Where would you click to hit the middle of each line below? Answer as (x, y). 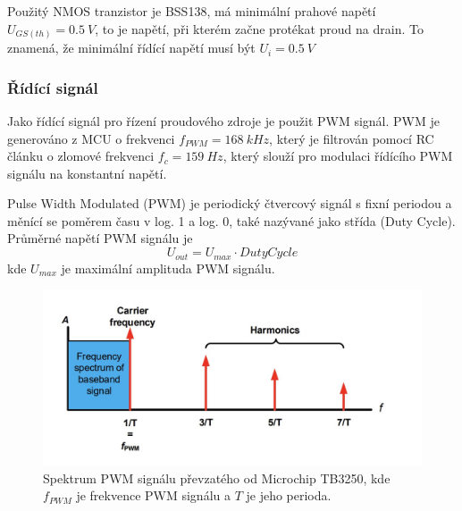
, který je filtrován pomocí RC (352, 138)
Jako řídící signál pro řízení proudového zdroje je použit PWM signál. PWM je (223, 120)
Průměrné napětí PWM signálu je (100, 238)
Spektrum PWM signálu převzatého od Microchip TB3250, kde (217, 477)
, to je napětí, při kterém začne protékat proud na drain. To (259, 28)
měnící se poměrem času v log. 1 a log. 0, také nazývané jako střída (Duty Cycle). (231, 220)
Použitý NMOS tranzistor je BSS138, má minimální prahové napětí (192, 11)
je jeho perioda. (289, 495)
